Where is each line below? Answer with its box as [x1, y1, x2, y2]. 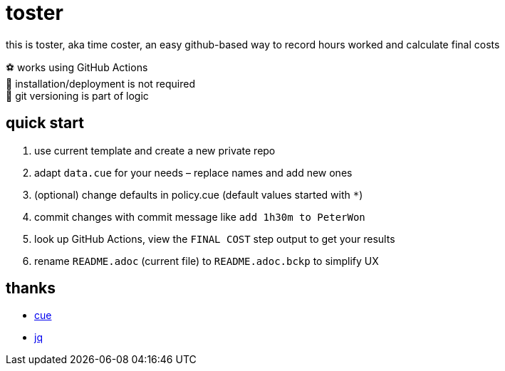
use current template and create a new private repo [34, 144, 276, 157]
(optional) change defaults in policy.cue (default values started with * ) [34, 188, 363, 201]
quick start [6, 114, 84, 132]
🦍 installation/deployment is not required [6, 77, 196, 90]
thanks [6, 279, 56, 298]
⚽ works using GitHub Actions [6, 61, 148, 73]
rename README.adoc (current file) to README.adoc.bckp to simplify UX [34, 254, 379, 267]
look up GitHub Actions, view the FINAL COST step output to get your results [34, 232, 395, 245]
